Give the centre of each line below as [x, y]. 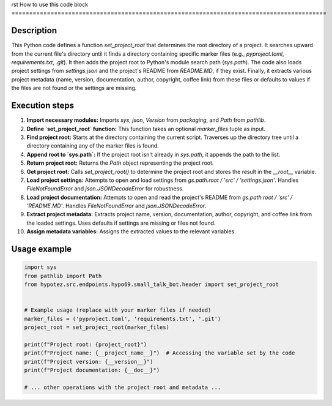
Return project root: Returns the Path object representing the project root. [120, 163]
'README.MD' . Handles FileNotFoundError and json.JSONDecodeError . [117, 206]
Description [34, 31]
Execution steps [43, 106]
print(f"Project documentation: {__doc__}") [92, 370]
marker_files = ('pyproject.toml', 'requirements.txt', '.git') [123, 319]
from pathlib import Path [63, 276]
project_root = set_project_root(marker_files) [97, 327]
